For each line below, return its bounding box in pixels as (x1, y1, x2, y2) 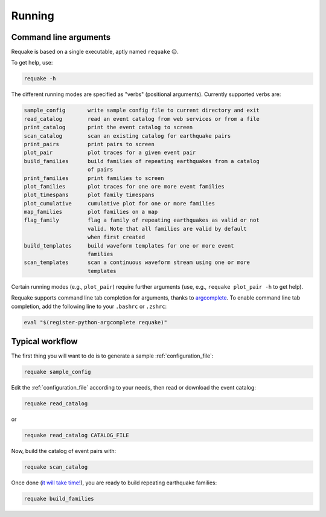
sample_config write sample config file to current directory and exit (24, 107, 260, 114)
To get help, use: (11, 59, 53, 66)
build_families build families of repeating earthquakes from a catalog (24, 158, 260, 164)
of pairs (88, 166, 113, 173)
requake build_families (24, 495, 95, 502)
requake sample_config (24, 368, 91, 376)
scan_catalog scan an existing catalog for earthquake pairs (24, 132, 231, 139)
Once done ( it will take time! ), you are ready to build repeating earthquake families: (11, 479, 217, 486)
